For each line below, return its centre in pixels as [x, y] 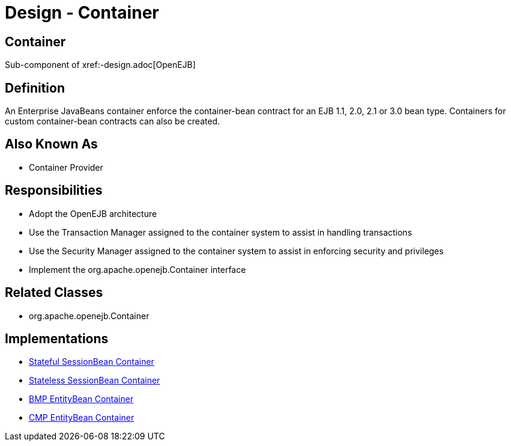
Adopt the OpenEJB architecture [93, 213]
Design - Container [82, 13]
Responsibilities [54, 191]
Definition [35, 88]
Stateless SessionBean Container [95, 380]
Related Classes [54, 293]
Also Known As [51, 144]
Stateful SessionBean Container [92, 362]
